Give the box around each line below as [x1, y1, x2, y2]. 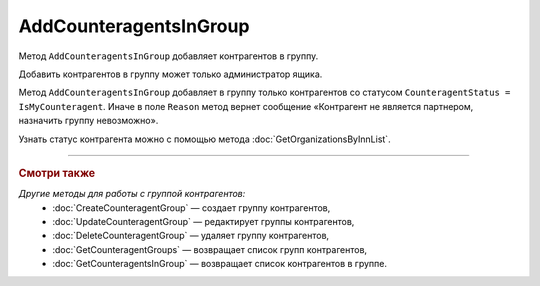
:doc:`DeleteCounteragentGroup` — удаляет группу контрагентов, [52, 230, 330, 242]
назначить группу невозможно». [18, 115, 159, 127]
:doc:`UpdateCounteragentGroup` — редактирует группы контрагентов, [52, 215, 355, 227]
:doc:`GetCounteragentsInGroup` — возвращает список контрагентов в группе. [52, 258, 387, 270]
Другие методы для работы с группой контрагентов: [18, 188, 246, 200]
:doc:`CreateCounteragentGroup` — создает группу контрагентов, [52, 201, 331, 214]
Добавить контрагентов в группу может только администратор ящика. [18, 68, 323, 80]
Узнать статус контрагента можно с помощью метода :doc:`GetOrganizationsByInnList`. [18, 133, 391, 145]
